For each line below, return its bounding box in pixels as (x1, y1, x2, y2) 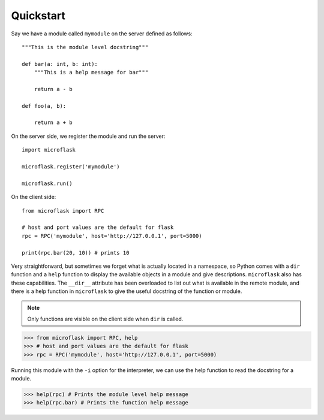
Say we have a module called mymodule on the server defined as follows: (11, 30, 193, 37)
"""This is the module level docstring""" (22, 44, 149, 50)
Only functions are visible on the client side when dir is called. (27, 315, 184, 322)
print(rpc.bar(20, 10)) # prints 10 (22, 249, 130, 256)
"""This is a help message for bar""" (34, 69, 149, 76)
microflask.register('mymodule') (22, 164, 120, 170)
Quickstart (11, 9, 66, 22)
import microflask (22, 147, 76, 153)
